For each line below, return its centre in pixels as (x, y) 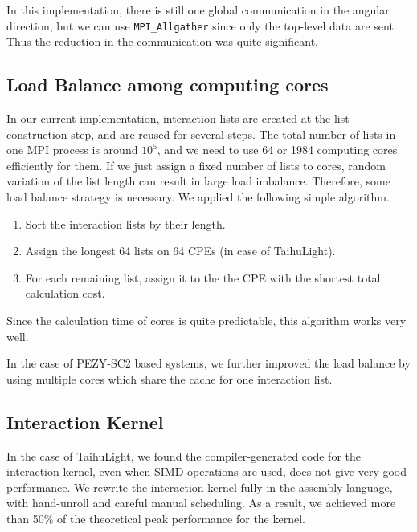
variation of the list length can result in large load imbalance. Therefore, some (198, 181)
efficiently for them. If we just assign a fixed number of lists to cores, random (196, 165)
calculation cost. (65, 293)
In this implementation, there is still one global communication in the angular (198, 10)
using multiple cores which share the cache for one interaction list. (170, 378)
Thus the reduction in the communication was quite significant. (162, 41)
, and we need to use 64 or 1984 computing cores (277, 150)
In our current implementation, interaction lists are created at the (169, 118)
